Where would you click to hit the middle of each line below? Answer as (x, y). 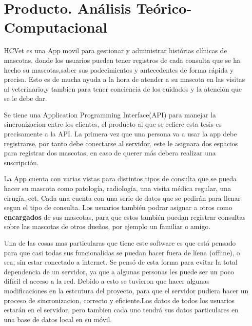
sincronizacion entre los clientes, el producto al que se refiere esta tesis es (113, 124)
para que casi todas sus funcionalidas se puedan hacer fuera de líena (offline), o (122, 252)
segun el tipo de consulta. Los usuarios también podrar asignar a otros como (118, 207)
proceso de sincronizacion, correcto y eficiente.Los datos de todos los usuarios (119, 300)
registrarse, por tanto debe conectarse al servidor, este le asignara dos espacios (121, 143)
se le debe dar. (26, 98)
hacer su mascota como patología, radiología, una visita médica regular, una (117, 188)
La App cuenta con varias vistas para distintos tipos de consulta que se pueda (120, 179)
